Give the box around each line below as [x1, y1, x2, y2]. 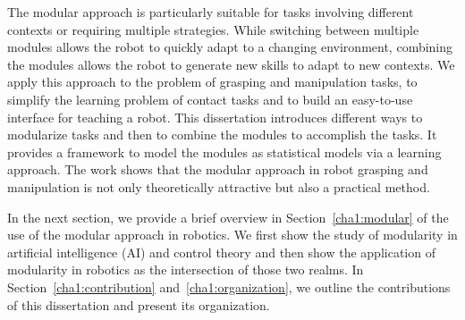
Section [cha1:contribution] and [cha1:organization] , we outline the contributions [7, 277, 451, 296]
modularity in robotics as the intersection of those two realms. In [7, 260, 364, 279]
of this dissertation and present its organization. [7, 295, 270, 314]
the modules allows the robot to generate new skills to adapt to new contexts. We [7, 55, 455, 73]
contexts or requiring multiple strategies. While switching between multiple [7, 20, 419, 38]
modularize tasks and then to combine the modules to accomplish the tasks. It [7, 125, 437, 144]
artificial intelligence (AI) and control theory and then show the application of [7, 242, 435, 261]
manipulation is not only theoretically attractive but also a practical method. [7, 177, 430, 196]
